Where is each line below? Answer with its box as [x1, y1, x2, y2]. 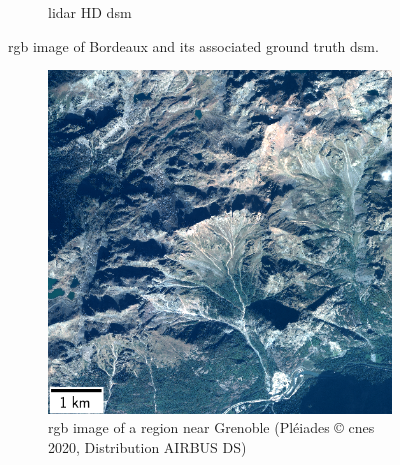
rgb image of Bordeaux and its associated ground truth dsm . [8, 35, 379, 56]
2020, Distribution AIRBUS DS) [48, 436, 247, 457]
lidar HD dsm [48, 2, 132, 22]
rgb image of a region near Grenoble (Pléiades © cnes [48, 417, 375, 438]
